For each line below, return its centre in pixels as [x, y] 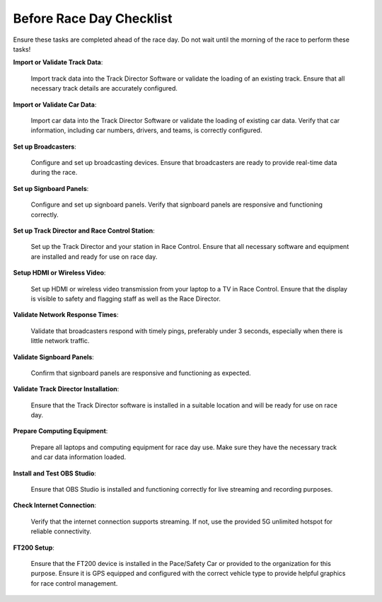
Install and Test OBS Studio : [55, 473]
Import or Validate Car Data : [55, 104]
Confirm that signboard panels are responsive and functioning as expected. [141, 373]
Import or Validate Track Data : [58, 62]
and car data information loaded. [79, 457]
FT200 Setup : [34, 548]
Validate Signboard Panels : [54, 357]
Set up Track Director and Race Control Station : [84, 231]
